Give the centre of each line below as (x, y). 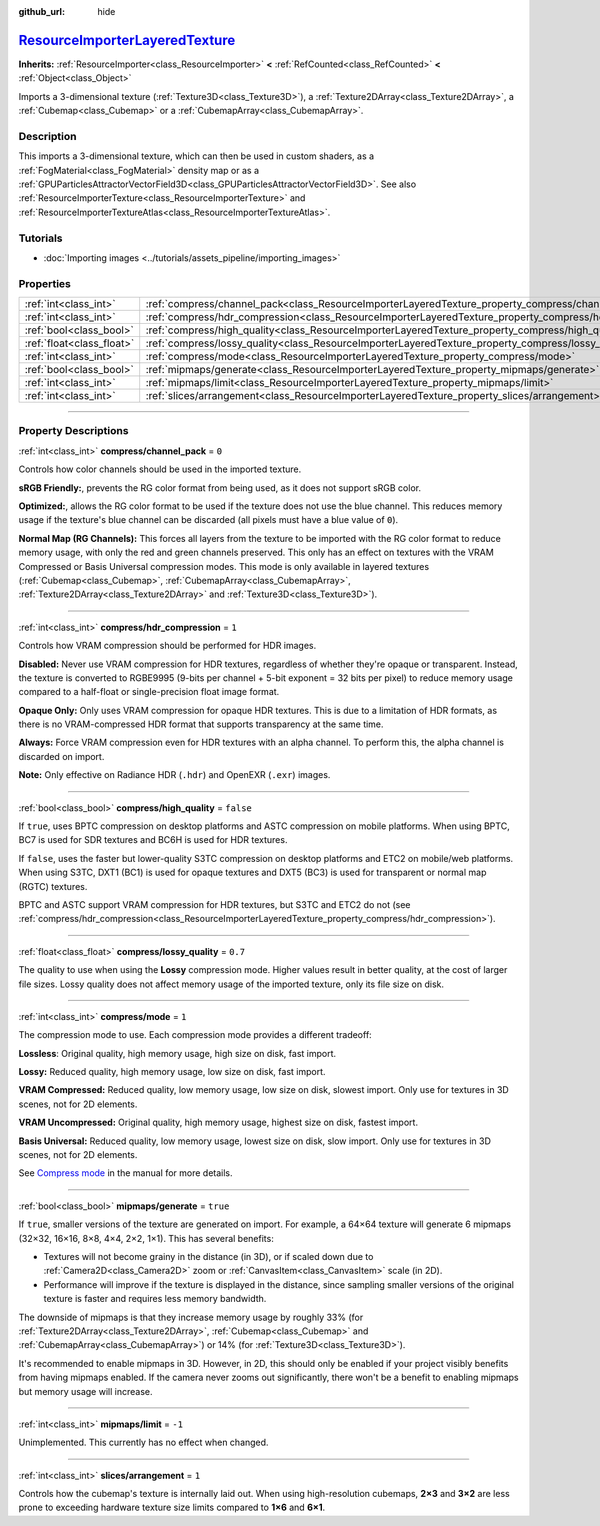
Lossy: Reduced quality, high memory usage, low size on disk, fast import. (172, 1072)
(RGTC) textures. (53, 886)
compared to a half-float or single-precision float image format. (149, 692)
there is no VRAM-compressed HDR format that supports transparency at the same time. (201, 724)
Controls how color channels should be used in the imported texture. (160, 469)
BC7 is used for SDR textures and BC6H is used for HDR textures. (153, 840)
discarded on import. (61, 756)
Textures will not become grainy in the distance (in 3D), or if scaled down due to (208, 1256)
